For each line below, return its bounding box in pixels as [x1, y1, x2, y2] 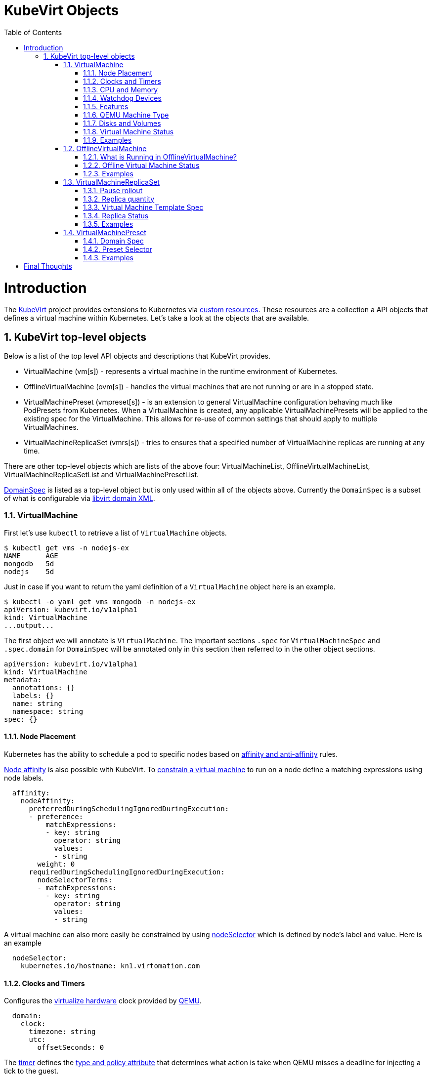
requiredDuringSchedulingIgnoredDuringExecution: [29, 868, 225, 876]
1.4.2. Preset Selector [83, 245, 152, 253]
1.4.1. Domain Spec [83, 236, 144, 245]
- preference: [29, 813, 84, 821]
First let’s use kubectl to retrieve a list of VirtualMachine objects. [4, 528, 227, 537]
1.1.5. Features [83, 102, 129, 111]
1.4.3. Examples [83, 253, 133, 262]
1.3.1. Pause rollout [83, 186, 143, 195]
